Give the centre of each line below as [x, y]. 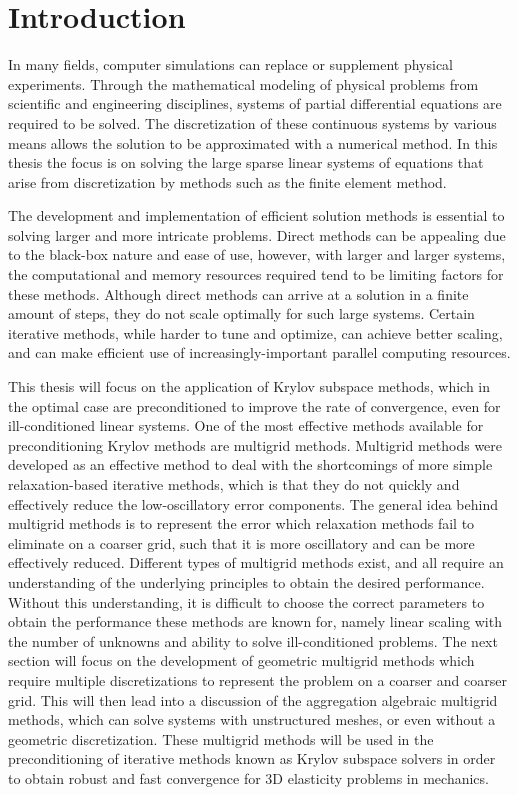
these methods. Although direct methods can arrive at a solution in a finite [238, 293]
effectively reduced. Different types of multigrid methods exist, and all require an [256, 562]
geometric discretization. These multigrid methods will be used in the [221, 738]
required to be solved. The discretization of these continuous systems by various [252, 122]
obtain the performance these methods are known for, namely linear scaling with [255, 621]
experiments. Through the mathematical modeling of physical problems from [243, 83]
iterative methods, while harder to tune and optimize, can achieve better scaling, [255, 332]
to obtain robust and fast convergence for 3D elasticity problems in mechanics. [248, 777]
